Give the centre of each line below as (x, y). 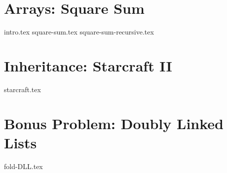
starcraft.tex (22, 89)
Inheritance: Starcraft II (88, 65)
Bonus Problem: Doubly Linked (114, 123)
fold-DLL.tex (23, 166)
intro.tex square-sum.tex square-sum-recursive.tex (79, 32)
